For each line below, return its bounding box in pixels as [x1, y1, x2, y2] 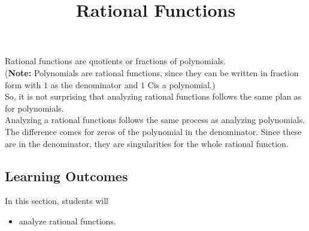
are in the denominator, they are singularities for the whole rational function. [5, 137, 289, 149]
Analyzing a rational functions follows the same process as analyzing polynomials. [5, 113, 305, 126]
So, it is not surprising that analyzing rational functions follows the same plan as [5, 90, 302, 103]
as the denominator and [50, 78, 138, 91]
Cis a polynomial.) [147, 78, 216, 91]
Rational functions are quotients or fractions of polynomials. [5, 55, 226, 67]
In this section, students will [5, 194, 108, 207]
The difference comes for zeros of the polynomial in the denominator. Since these [5, 125, 302, 137]
